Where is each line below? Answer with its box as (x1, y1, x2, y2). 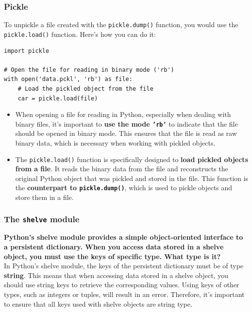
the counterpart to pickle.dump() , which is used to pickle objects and (15, 182, 233, 193)
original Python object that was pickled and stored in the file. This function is (15, 173, 249, 183)
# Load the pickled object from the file (17, 85, 153, 92)
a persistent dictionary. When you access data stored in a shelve (4, 242, 224, 251)
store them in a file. (15, 192, 74, 202)
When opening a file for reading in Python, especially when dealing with (15, 109, 231, 119)
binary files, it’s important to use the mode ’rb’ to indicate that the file (15, 118, 238, 129)
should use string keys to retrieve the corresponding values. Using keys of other (4, 279, 239, 290)
